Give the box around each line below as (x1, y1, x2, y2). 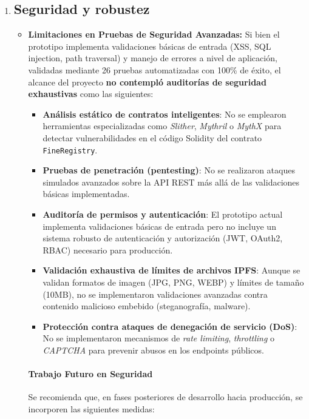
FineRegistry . (42, 143, 98, 156)
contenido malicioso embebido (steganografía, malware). (42, 300, 251, 312)
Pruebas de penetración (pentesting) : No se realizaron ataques (42, 164, 295, 176)
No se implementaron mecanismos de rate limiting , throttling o (42, 332, 275, 344)
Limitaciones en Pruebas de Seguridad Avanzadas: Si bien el (28, 28, 280, 41)
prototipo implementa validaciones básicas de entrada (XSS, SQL (28, 39, 271, 52)
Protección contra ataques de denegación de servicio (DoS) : (42, 320, 297, 332)
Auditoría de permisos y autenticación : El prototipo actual (42, 207, 283, 220)
